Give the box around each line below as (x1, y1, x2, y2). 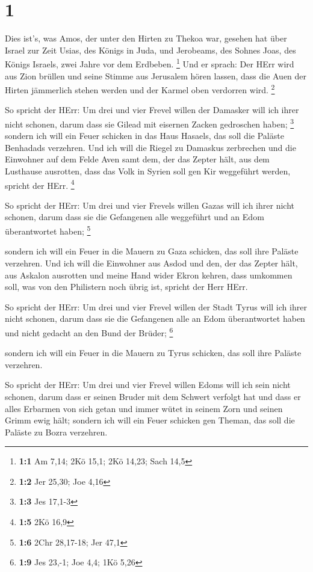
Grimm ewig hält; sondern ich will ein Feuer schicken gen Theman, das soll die (5, 414, 295, 426)
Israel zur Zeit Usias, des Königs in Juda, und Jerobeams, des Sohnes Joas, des (5, 43, 296, 56)
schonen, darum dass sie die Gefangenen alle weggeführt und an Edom (5, 211, 264, 223)
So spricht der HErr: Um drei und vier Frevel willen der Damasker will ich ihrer (5, 103, 299, 116)
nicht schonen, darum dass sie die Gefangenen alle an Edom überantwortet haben (5, 312, 305, 325)
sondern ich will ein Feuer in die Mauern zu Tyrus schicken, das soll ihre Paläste (5, 346, 302, 359)
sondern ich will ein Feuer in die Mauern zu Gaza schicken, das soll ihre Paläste (5, 245, 299, 257)
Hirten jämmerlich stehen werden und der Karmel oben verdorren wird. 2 (5, 82, 275, 96)
